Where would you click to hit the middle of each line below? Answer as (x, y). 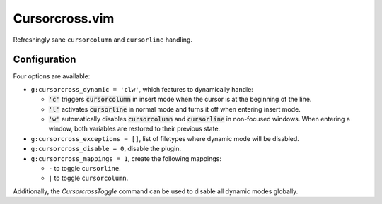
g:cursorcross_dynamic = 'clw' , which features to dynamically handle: (142, 89)
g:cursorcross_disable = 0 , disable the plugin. (106, 149)
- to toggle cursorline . (85, 168)
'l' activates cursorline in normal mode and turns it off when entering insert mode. (174, 109)
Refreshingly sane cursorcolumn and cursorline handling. (103, 40)
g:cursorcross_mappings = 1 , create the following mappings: (126, 158)
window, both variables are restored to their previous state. (134, 129)
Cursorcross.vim (64, 18)
